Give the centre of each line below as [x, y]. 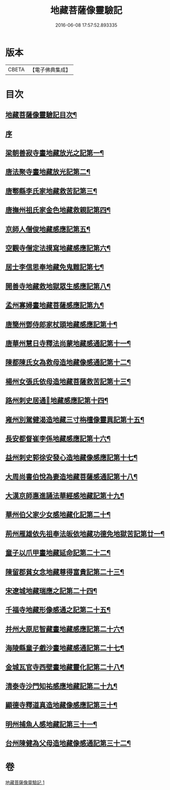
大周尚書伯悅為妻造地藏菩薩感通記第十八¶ [71, 477]
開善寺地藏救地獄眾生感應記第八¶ [58, 286]
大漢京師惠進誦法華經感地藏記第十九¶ [65, 496]
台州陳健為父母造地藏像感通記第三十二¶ [68, 744]
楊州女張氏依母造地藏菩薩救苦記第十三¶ [68, 381]
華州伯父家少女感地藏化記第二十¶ [58, 515]
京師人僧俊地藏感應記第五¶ [48, 229]
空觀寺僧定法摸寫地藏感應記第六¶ [58, 248]
